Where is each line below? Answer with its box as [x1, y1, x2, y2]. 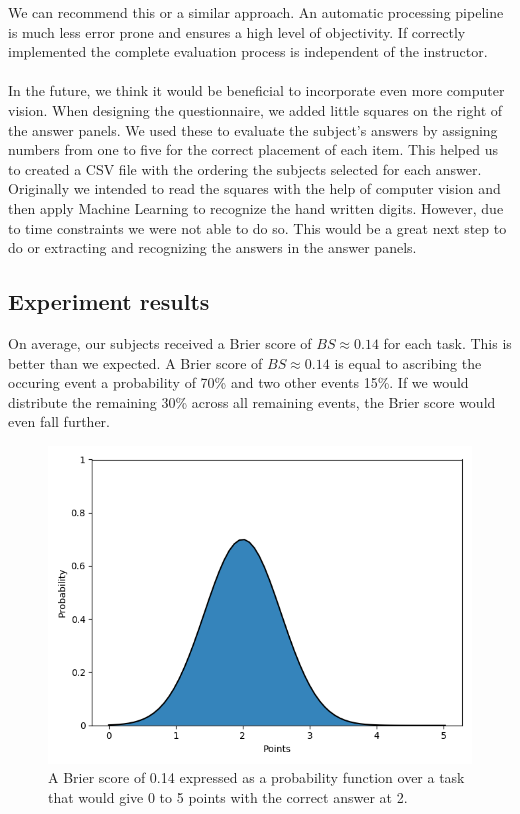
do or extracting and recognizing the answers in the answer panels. [8, 237, 417, 258]
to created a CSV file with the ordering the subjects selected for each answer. [8, 158, 482, 179]
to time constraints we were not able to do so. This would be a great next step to [8, 217, 507, 238]
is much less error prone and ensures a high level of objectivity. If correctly [8, 21, 466, 42]
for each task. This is [383, 332, 512, 353]
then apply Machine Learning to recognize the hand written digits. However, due [8, 197, 504, 218]
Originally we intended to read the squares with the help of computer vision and [8, 178, 501, 199]
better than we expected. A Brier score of [8, 352, 263, 373]
